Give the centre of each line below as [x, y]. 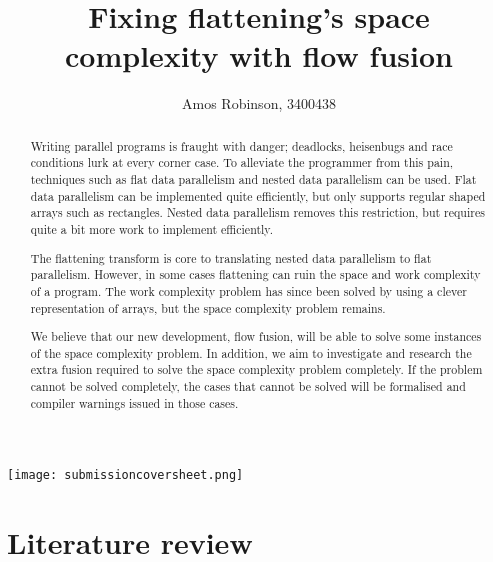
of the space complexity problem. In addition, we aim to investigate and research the [251, 352]
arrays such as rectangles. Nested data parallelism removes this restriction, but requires [257, 212]
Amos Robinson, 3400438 [259, 103]
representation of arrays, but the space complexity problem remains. [208, 307]
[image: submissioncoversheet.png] [125, 475]
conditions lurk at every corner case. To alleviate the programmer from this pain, [242, 162]
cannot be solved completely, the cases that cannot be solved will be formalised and [248, 386]
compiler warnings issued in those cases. [134, 402]
